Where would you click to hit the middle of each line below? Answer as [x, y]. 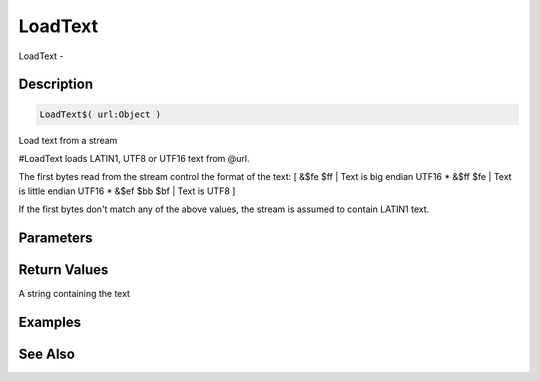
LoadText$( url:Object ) [100, 114]
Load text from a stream [68, 140]
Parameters [55, 237]
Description [56, 84]
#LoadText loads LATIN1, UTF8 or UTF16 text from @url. [134, 158]
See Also [46, 353]
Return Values [63, 269]
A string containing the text [74, 294]
